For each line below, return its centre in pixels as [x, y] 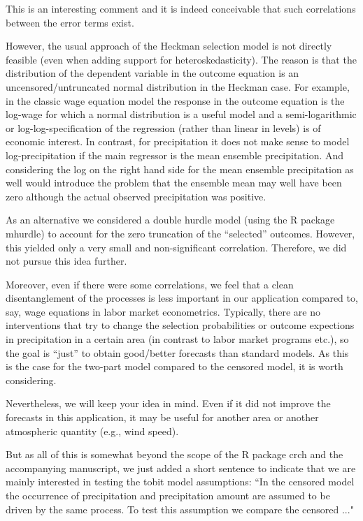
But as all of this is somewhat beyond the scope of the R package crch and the [175, 454]
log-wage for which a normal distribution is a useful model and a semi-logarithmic [181, 114]
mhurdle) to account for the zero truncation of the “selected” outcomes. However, [180, 233]
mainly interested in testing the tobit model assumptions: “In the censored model [180, 482]
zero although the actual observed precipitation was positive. [136, 196]
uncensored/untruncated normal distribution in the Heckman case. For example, [178, 86]
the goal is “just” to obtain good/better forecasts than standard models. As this [177, 352]
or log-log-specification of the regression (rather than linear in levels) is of [163, 127]
